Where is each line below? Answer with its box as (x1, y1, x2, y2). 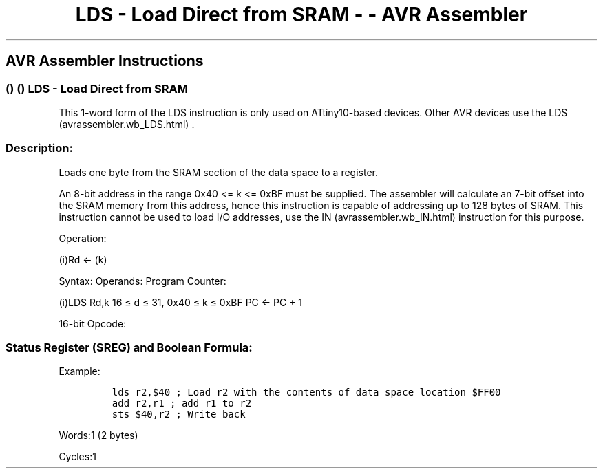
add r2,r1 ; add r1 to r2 (112, 398, 252, 409)
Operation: (59, 232, 107, 244)
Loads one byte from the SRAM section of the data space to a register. (59, 166, 378, 178)
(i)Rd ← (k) (59, 253, 107, 266)
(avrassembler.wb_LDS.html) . (59, 118, 195, 130)
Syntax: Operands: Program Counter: (59, 274, 226, 287)
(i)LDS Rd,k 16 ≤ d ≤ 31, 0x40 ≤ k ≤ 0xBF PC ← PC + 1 (59, 296, 303, 308)
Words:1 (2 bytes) (59, 429, 138, 442)
